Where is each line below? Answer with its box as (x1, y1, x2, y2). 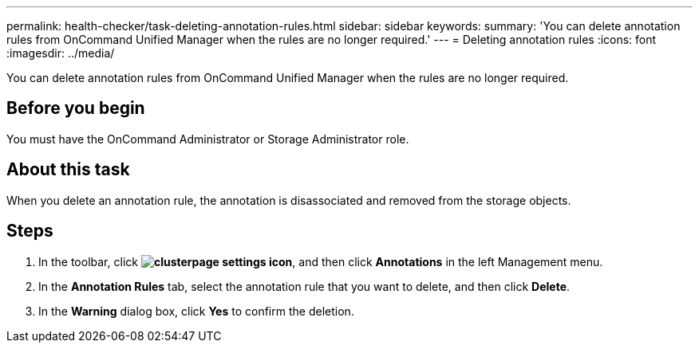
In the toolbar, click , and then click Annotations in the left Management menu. (38, 254, 603, 269)
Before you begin (6, 98, 145, 119)
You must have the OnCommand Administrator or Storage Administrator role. (6, 131, 409, 146)
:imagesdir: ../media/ (6, 46, 115, 60)
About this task (6, 159, 130, 180)
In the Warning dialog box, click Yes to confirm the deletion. (38, 304, 354, 318)
